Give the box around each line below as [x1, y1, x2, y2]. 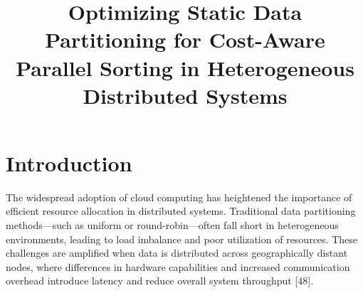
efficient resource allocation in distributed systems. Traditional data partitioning [6, 203, 356, 218]
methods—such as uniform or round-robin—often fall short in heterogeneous [6, 218, 339, 233]
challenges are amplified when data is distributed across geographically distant [6, 245, 348, 260]
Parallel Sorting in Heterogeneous [16, 53, 354, 82]
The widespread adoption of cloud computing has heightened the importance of [6, 189, 352, 204]
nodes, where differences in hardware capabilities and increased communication [6, 259, 350, 274]
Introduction [6, 148, 132, 177]
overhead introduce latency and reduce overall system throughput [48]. [6, 273, 314, 288]
